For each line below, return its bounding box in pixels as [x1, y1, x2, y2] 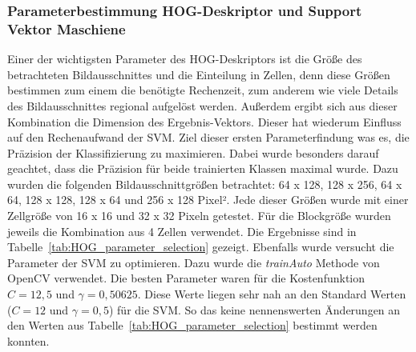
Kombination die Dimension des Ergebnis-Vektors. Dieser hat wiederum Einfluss [7, 113, 402, 130]
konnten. [7, 332, 50, 349]
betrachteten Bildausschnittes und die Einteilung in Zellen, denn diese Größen [7, 66, 390, 82]
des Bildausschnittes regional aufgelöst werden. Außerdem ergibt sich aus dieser [7, 97, 398, 114]
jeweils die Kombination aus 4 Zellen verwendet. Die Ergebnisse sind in [7, 222, 357, 239]
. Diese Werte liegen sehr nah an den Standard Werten [137, 286, 406, 302]
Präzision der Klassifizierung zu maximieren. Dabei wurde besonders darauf [7, 144, 379, 161]
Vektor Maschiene [7, 18, 126, 38]
